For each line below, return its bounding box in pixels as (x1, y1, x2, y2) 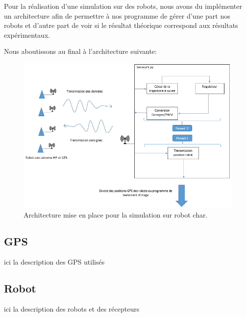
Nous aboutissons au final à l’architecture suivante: (4, 46, 157, 56)
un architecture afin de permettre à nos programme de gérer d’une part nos (4, 10, 230, 21)
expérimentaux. (4, 29, 50, 40)
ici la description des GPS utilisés (4, 257, 105, 267)
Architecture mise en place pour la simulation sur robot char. (24, 210, 208, 220)
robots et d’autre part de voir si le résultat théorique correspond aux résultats (4, 20, 238, 30)
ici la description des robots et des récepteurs (4, 303, 140, 314)
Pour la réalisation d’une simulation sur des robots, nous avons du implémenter (4, 1, 242, 11)
